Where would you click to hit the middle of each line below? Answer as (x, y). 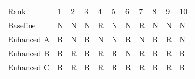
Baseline (22, 25)
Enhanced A (29, 39)
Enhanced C (29, 67)
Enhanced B (29, 53)
